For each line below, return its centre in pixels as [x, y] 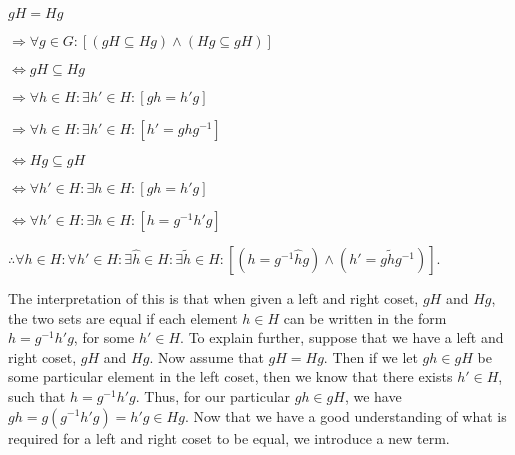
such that [37, 395]
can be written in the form [365, 317]
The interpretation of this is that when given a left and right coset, [213, 298]
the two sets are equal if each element [123, 317]
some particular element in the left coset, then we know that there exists [230, 376]
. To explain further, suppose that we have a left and [342, 337]
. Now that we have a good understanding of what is [345, 415]
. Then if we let [370, 356]
